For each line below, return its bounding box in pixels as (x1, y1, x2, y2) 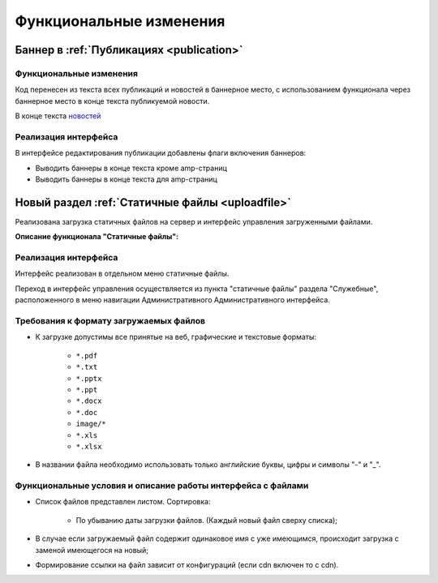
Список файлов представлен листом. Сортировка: (35, 497, 211, 507)
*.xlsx (75, 442, 102, 451)
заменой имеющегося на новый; (35, 545, 149, 555)
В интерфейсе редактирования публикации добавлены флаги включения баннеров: (15, 148, 307, 158)
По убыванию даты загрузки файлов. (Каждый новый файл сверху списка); (75, 515, 338, 525)
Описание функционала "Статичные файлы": (15, 232, 178, 242)
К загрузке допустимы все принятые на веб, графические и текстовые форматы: (35, 332, 316, 342)
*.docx (75, 397, 102, 405)
